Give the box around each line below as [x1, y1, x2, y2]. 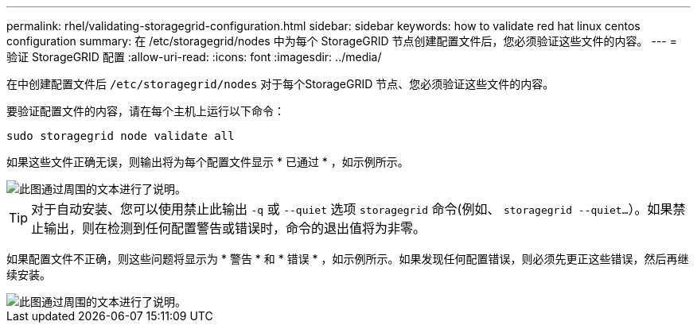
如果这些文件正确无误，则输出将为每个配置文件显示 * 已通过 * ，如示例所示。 [6, 155, 409, 168]
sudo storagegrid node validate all [6, 130, 235, 142]
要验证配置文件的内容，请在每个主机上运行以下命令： [6, 104, 285, 118]
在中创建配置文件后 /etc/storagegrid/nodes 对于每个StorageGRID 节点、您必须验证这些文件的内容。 [6, 77, 555, 91]
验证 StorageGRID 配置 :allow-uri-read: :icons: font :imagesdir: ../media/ [6, 50, 382, 64]
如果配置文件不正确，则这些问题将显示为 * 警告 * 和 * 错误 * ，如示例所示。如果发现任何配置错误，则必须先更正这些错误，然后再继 [6, 252, 689, 265]
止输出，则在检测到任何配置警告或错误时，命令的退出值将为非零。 [31, 220, 426, 236]
